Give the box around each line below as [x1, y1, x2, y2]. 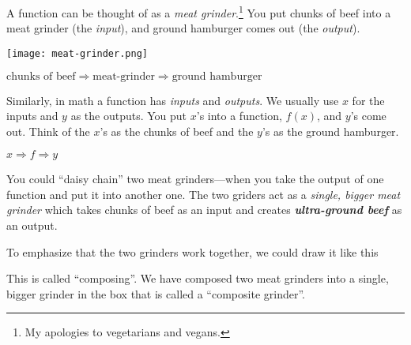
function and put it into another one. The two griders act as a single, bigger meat [6, 186, 401, 202]
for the [352, 92, 385, 108]
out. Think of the [6, 122, 90, 139]
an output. [6, 217, 58, 234]
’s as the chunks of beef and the [100, 122, 254, 139]
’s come [350, 107, 386, 124]
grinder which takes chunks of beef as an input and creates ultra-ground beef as [6, 201, 402, 218]
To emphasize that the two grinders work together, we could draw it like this [6, 243, 379, 260]
